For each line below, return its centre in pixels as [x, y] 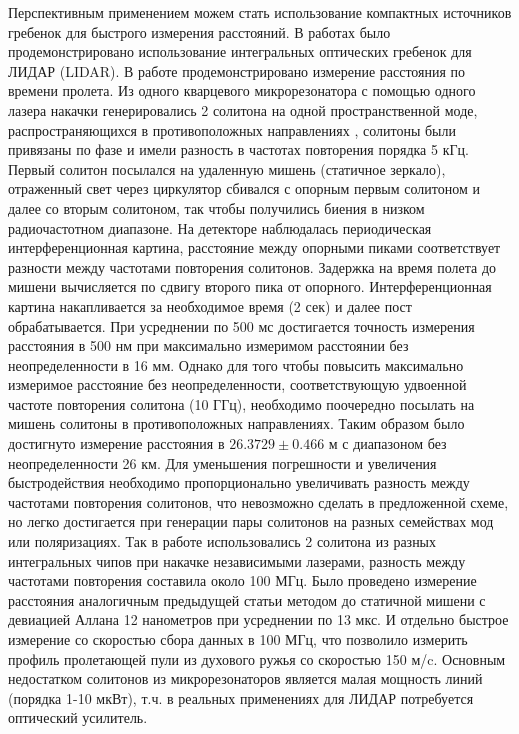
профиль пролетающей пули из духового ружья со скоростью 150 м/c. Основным [257, 658]
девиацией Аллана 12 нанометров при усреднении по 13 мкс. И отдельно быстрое [258, 619]
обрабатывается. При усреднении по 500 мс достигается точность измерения [241, 325]
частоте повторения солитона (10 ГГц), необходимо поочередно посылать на [241, 403]
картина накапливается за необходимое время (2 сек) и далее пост [210, 305]
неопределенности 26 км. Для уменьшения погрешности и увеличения [222, 462]
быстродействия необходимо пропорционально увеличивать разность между [239, 482]
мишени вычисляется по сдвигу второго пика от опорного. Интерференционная [250, 286]
